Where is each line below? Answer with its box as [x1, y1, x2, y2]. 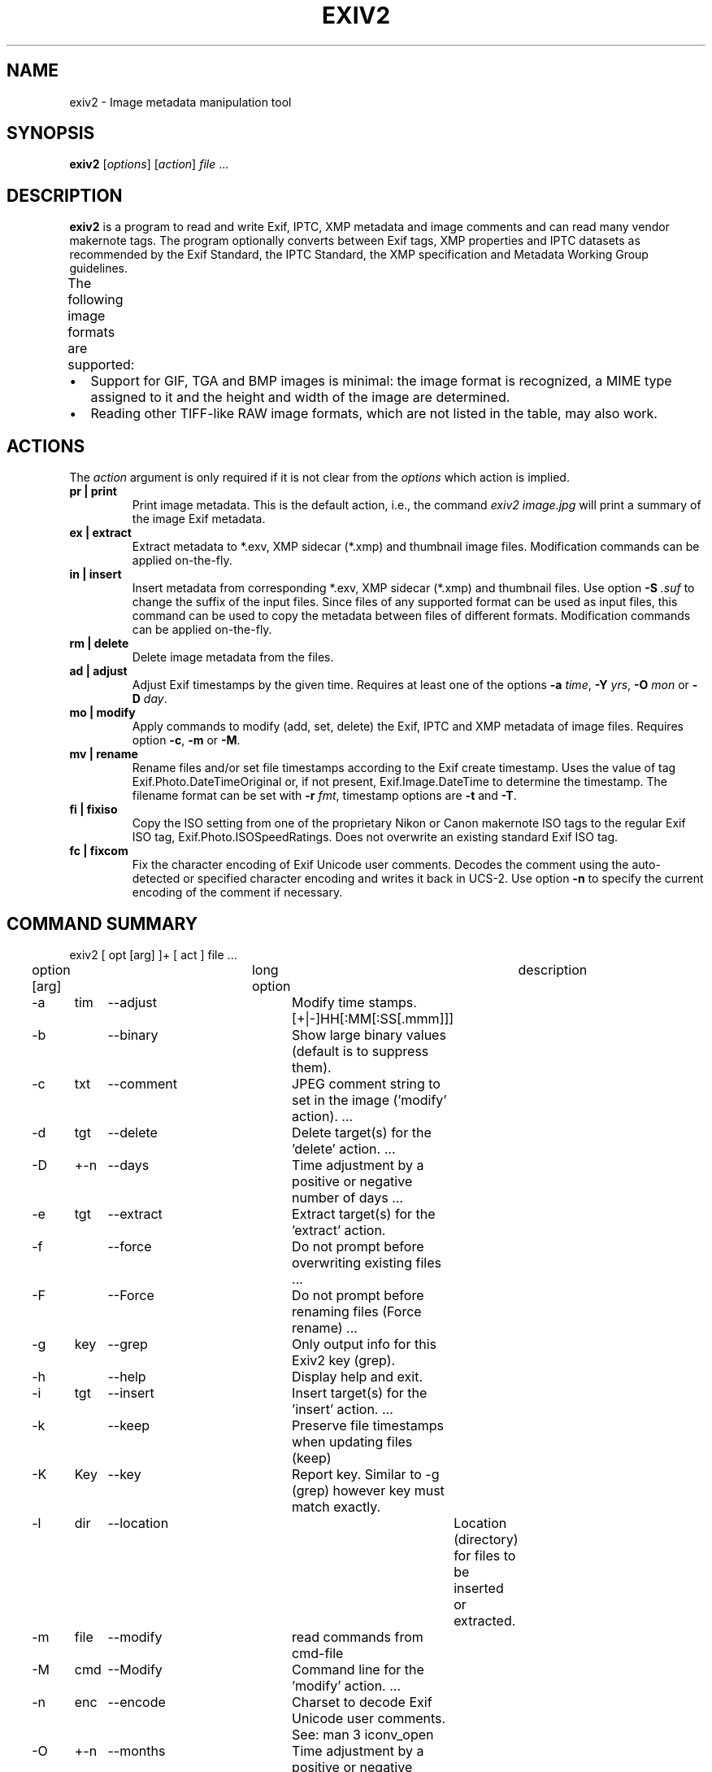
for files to [454, 1547, 516, 1564]
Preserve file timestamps [292, 1416, 444, 1434]
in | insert [69, 567, 122, 582]
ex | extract [69, 526, 132, 540]
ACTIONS [7, 435, 85, 456]
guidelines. [69, 261, 128, 276]
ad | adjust [69, 664, 128, 679]
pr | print [69, 484, 117, 499]
